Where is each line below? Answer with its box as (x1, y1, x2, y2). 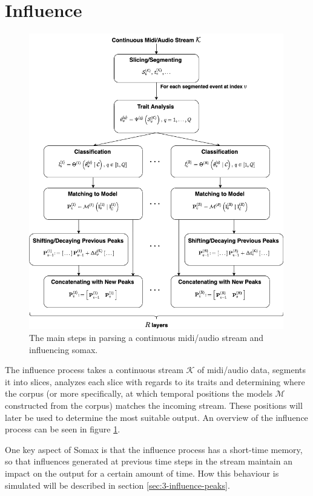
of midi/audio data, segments (197, 363, 306, 376)
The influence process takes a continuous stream (5, 363, 183, 376)
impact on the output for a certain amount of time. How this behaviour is (5, 467, 279, 479)
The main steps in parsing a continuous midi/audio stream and (29, 331, 264, 344)
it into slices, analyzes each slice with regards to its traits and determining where (5, 375, 305, 388)
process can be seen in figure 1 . (5, 423, 120, 435)
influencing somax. (29, 343, 98, 355)
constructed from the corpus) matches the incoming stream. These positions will (5, 399, 303, 412)
